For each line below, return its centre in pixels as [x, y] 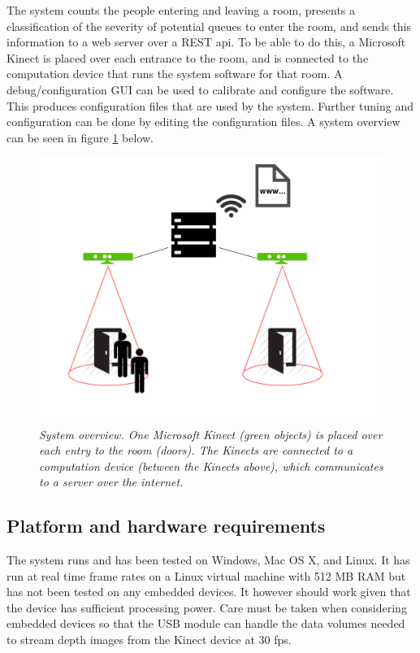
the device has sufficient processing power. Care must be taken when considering [207, 607]
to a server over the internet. [111, 482]
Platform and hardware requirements [166, 526]
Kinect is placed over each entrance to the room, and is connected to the [188, 57]
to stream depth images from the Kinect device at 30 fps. [149, 640]
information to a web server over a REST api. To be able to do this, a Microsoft [206, 42]
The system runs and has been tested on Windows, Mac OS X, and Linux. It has [208, 560]
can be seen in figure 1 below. [80, 137]
